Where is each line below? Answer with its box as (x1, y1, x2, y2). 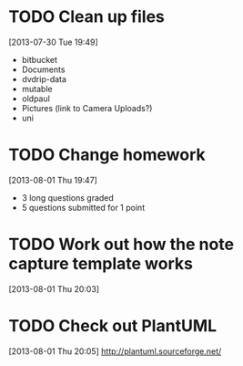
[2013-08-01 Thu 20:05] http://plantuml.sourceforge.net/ (8, 345, 222, 357)
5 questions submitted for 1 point (21, 202, 146, 213)
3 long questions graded (21, 192, 115, 203)
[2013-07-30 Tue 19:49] (8, 37, 99, 47)
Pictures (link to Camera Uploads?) (21, 102, 153, 113)
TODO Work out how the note (8, 235, 234, 255)
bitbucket (21, 54, 58, 65)
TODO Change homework (8, 144, 206, 165)
